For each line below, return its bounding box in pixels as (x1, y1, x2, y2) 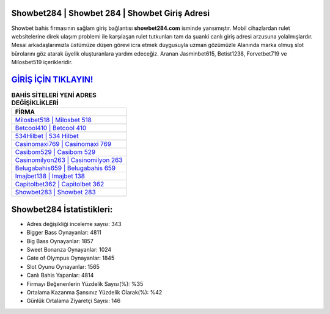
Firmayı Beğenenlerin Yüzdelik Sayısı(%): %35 (26, 280, 144, 287)
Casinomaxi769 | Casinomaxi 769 (15, 140, 112, 148)
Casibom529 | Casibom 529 (15, 148, 96, 156)
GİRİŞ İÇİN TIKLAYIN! (11, 74, 94, 85)
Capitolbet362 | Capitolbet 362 (15, 180, 105, 189)
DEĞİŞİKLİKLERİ (11, 98, 59, 107)
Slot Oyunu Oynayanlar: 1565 (26, 263, 100, 270)
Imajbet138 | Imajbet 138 (15, 172, 86, 180)
